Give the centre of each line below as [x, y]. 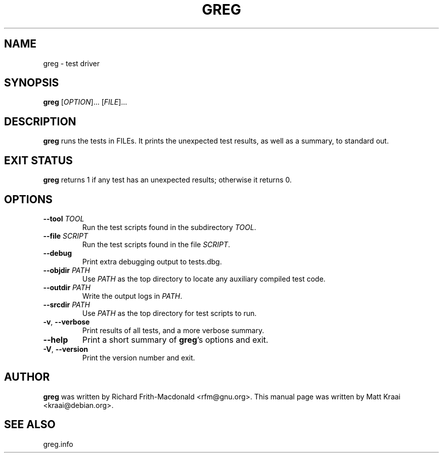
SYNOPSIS [32, 83]
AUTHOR [27, 377]
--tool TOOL [64, 218]
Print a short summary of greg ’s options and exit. [175, 339]
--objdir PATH [67, 270]
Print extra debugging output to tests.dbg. [152, 261]
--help [56, 339]
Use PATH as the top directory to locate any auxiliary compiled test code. [204, 279]
